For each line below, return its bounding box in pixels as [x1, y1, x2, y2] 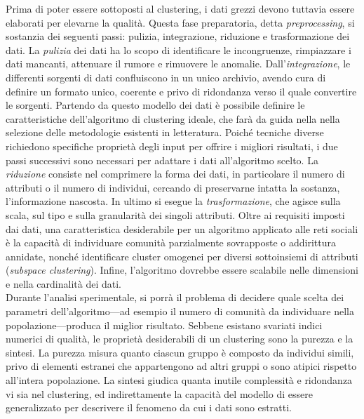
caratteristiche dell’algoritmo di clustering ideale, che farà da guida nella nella [6, 111, 340, 126]
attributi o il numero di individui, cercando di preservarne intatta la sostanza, [6, 180, 340, 194]
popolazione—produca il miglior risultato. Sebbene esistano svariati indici [6, 317, 323, 332]
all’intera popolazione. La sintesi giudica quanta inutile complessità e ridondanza [6, 373, 353, 387]
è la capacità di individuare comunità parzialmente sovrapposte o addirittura [6, 235, 336, 250]
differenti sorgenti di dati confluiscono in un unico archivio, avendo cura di [6, 69, 326, 84]
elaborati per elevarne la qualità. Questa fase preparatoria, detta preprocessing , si [6, 15, 355, 29]
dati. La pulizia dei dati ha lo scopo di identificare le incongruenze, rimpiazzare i [6, 42, 351, 57]
